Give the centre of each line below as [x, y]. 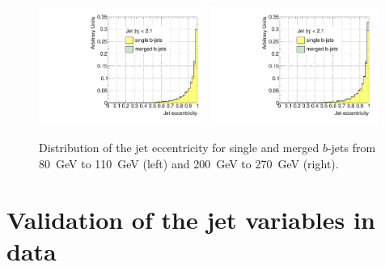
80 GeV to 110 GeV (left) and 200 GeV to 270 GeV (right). [189, 163]
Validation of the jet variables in [191, 219]
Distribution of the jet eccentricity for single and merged [179, 148]
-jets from [351, 148]
